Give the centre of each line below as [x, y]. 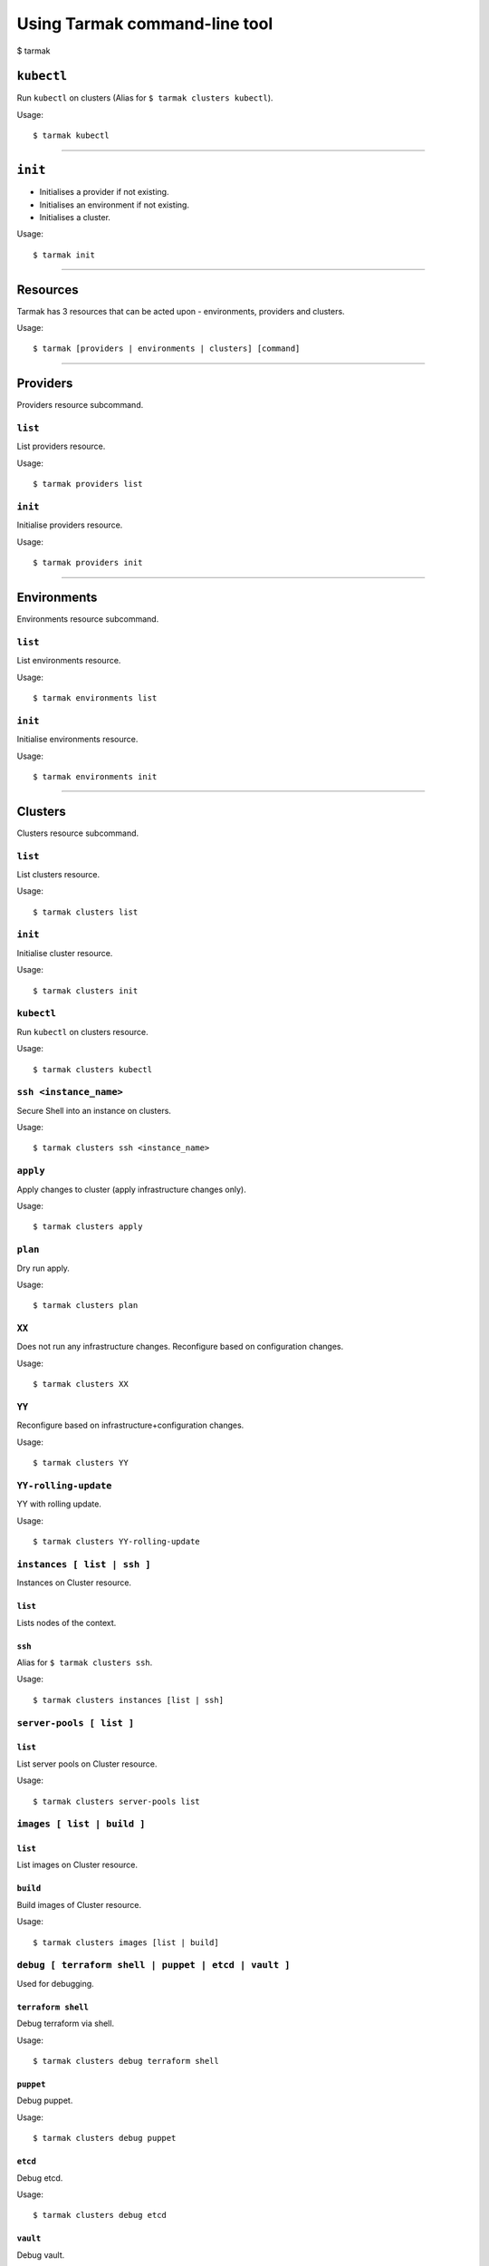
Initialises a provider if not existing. [104, 192]
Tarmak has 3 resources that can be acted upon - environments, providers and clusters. [181, 311]
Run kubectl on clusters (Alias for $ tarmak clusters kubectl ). [145, 98]
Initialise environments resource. [77, 740]
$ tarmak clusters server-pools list [117, 1801]
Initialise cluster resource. [65, 953]
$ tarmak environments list [95, 697]
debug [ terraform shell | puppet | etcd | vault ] [153, 1965]
